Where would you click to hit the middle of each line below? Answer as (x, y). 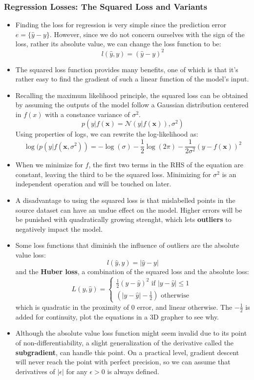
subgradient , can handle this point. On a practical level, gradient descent (127, 352)
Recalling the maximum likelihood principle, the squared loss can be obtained (132, 95)
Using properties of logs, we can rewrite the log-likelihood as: (107, 134)
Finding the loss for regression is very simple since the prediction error (121, 25)
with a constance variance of (87, 114)
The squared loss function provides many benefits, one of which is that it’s (127, 69)
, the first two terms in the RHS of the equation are (166, 165)
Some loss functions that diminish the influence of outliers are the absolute (127, 245)
